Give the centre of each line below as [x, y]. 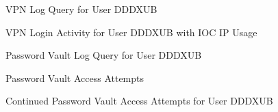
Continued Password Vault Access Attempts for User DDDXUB [139, 101]
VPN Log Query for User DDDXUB [81, 9]
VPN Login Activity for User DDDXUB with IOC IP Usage [131, 32]
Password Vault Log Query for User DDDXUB [104, 55]
